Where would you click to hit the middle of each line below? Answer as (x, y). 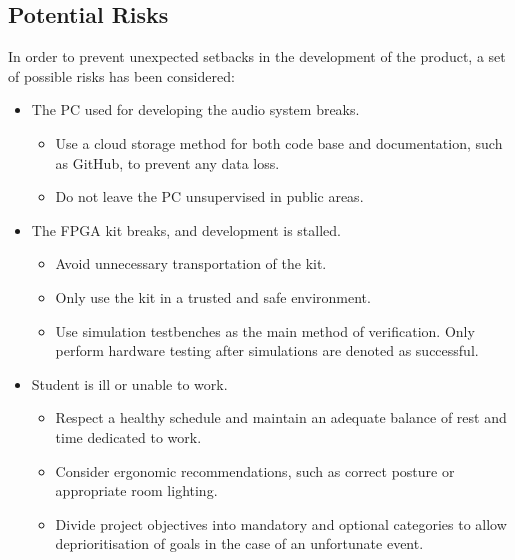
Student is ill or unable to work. (129, 383)
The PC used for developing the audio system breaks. (195, 109)
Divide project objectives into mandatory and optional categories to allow (281, 523)
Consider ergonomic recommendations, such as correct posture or (255, 470)
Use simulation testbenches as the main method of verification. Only (265, 330)
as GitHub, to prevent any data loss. (167, 162)
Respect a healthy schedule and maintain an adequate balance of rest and (281, 417)
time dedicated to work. (128, 436)
